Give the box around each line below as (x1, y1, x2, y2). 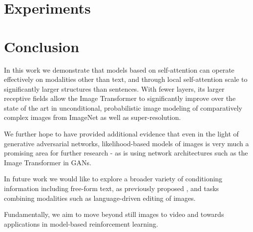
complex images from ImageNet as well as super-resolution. (4, 112, 181, 122)
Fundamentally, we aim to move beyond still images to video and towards (4, 209, 224, 219)
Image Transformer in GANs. (4, 157, 91, 167)
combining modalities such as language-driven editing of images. (4, 193, 196, 203)
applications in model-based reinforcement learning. (4, 218, 158, 229)
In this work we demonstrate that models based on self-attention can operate (4, 64, 234, 75)
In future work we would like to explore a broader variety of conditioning (4, 174, 223, 184)
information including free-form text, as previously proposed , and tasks (4, 183, 219, 193)
